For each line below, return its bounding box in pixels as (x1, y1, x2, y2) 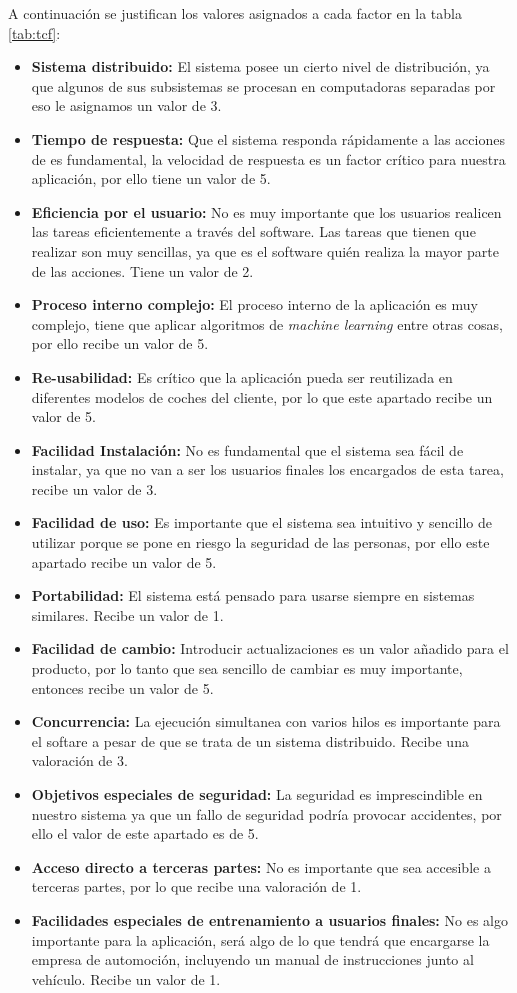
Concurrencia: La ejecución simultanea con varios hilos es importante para (31, 711, 501, 732)
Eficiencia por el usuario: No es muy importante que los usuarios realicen (31, 201, 502, 222)
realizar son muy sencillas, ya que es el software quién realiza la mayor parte (31, 240, 500, 261)
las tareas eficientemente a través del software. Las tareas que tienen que (31, 221, 476, 242)
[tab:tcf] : (8, 22, 61, 43)
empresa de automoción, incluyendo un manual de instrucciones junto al (31, 949, 474, 970)
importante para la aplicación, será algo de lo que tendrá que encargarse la (31, 929, 490, 950)
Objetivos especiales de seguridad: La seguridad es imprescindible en (31, 784, 483, 804)
